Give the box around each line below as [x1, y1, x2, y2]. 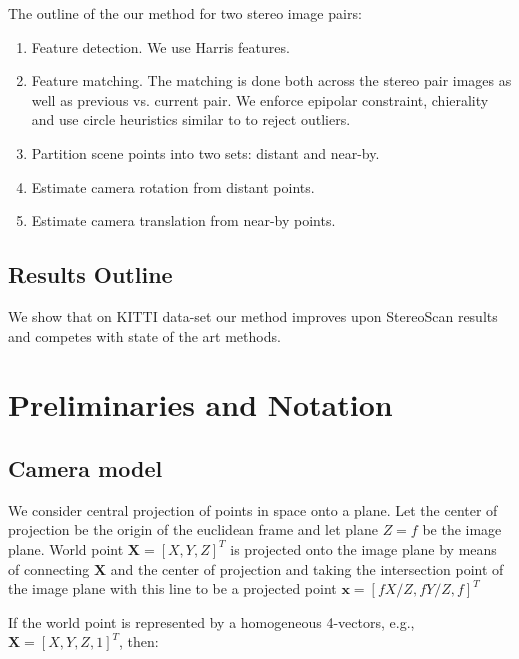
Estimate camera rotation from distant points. [31, 176, 315, 197]
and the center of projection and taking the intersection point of [110, 558, 504, 579]
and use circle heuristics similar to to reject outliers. [31, 109, 351, 130]
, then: [119, 631, 159, 652]
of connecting [8, 558, 90, 579]
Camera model [8, 452, 163, 483]
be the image [422, 519, 502, 540]
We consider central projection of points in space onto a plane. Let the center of [8, 499, 498, 520]
